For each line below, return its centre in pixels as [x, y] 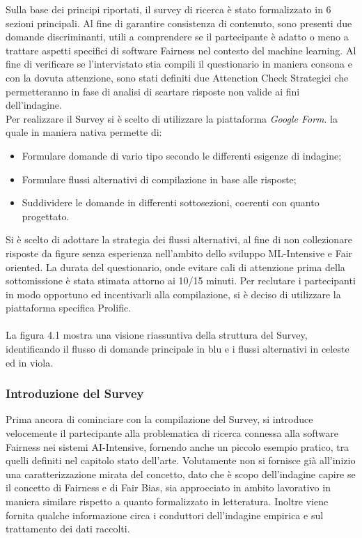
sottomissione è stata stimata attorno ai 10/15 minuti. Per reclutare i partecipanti [181, 280]
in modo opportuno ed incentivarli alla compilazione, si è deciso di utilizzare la [173, 294]
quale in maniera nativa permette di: [84, 132]
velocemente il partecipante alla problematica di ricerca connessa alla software [172, 433]
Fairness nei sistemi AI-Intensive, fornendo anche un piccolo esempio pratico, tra [178, 446]
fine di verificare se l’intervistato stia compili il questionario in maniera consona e [179, 64]
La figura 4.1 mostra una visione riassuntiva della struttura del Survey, [157, 335]
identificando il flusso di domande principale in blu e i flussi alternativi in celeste [178, 349]
